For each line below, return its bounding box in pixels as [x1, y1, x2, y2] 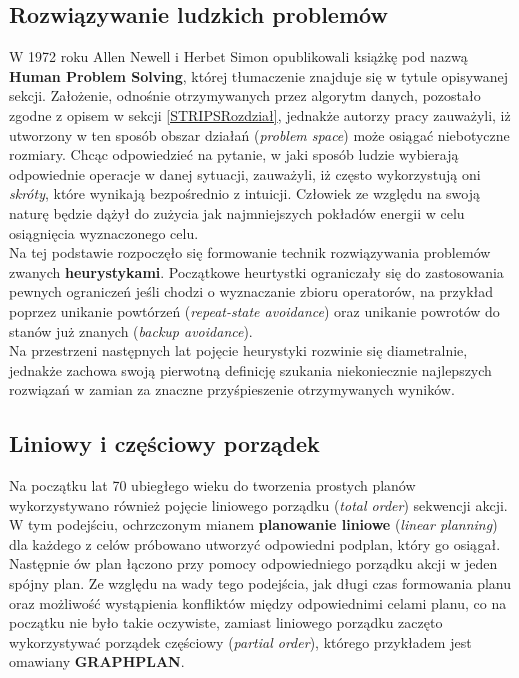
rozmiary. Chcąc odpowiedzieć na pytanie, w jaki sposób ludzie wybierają [9, 144, 459, 165]
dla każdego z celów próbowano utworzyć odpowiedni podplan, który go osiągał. [9, 533, 501, 554]
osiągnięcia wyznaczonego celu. [9, 222, 199, 243]
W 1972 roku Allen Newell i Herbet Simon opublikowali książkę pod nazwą [9, 46, 468, 67]
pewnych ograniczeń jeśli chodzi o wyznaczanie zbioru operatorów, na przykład [9, 281, 494, 302]
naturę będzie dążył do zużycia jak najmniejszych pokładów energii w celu [9, 202, 465, 223]
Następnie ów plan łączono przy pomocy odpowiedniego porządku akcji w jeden [9, 553, 498, 574]
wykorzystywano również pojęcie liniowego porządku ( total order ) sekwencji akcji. [9, 494, 508, 515]
